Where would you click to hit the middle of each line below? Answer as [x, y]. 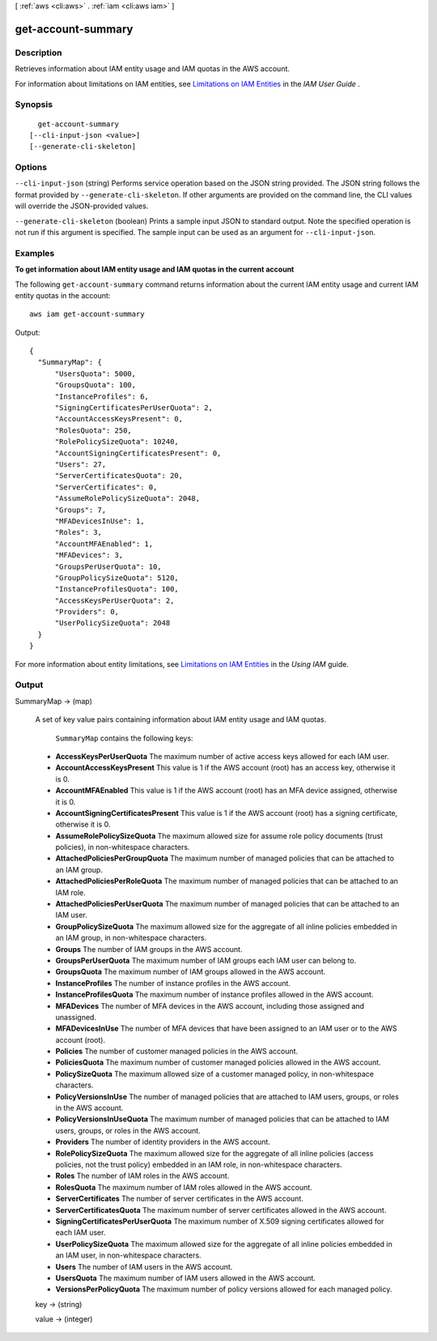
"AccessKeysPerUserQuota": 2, [115, 600]
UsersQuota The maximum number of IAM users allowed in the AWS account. [185, 1278]
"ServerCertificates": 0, [106, 487]
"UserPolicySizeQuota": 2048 [112, 623]
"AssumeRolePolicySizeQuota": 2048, [127, 499]
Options [31, 168]
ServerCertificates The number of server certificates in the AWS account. [179, 1198]
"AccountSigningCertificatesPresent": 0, [138, 453]
